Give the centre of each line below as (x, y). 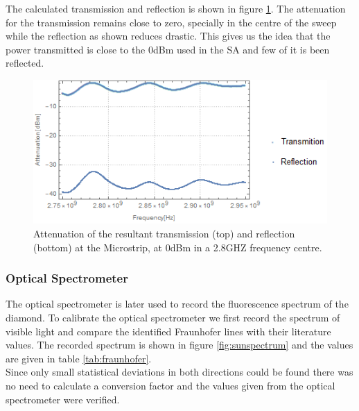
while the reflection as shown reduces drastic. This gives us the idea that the (168, 36)
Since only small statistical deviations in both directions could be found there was (179, 372)
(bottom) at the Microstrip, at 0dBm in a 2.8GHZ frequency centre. (178, 247)
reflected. (25, 63)
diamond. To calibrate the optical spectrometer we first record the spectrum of (173, 317)
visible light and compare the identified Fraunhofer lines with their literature (168, 331)
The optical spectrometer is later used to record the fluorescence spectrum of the (177, 304)
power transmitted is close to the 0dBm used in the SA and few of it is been (168, 49)
